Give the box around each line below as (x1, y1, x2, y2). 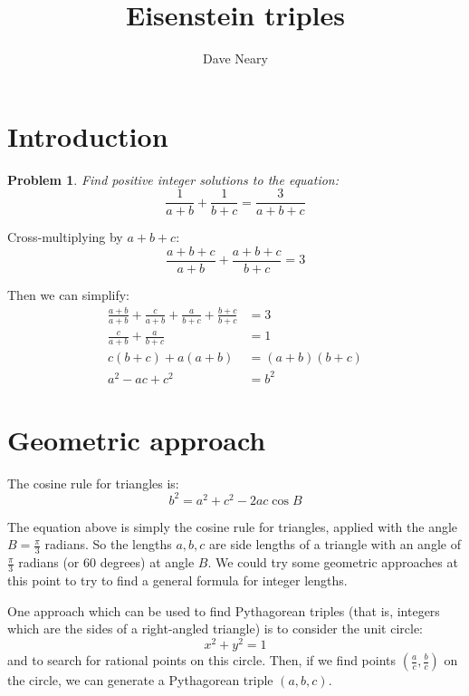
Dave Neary (203, 49, 268, 68)
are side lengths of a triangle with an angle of (209, 535, 461, 554)
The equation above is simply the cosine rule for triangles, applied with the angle (7, 517, 458, 536)
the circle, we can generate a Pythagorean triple (7, 671, 273, 689)
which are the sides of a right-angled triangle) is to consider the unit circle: (7, 619, 423, 638)
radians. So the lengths (44, 535, 172, 554)
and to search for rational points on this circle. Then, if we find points (7, 651, 397, 669)
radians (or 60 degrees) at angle (18, 553, 195, 572)
